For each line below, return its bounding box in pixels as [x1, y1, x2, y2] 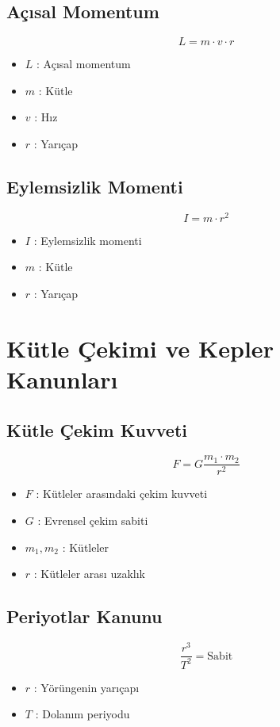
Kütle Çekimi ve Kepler [6, 331, 274, 364]
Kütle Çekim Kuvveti [6, 417, 187, 442]
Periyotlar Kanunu [6, 604, 163, 629]
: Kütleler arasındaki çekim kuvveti [36, 485, 208, 502]
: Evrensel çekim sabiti [37, 512, 148, 529]
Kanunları [6, 363, 118, 396]
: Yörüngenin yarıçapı [33, 679, 140, 695]
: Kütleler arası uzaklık [33, 565, 145, 582]
